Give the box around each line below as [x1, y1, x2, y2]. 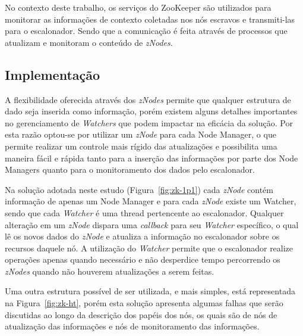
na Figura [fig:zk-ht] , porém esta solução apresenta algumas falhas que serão [5, 297, 283, 309]
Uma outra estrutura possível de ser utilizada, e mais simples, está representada [5, 285, 295, 297]
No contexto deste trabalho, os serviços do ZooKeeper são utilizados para [5, 1, 272, 13]
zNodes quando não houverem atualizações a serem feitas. [5, 265, 214, 277]
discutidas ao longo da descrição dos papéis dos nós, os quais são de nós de [5, 308, 277, 321]
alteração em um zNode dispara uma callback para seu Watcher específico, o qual [5, 218, 299, 231]
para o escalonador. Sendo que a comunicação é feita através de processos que [5, 24, 288, 37]
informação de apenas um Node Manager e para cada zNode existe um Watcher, [5, 195, 296, 207]
